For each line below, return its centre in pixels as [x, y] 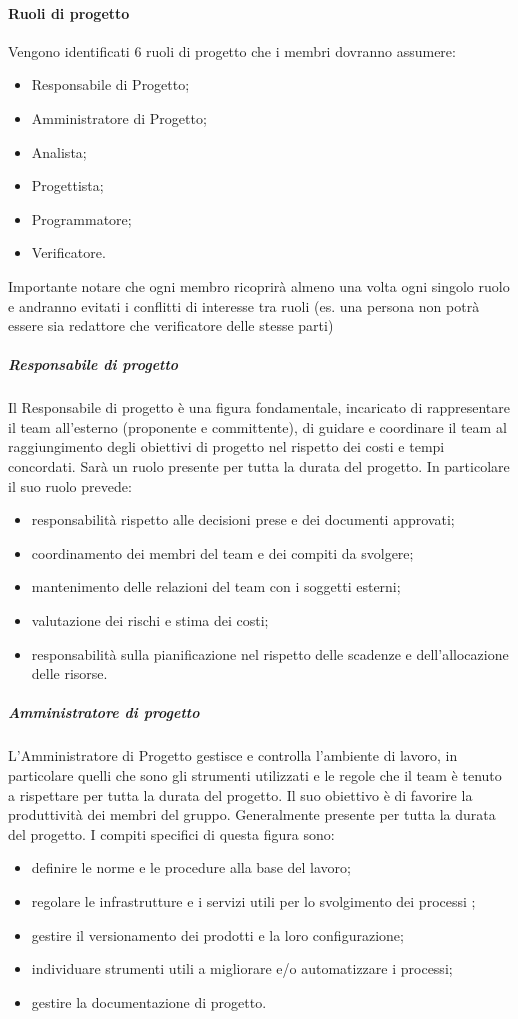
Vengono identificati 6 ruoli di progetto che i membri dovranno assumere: [232, 50]
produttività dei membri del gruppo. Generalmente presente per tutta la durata [252, 814]
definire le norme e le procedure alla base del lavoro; [191, 867]
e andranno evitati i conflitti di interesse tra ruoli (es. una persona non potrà [244, 305]
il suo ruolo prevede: [70, 485]
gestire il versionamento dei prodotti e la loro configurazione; [217, 934]
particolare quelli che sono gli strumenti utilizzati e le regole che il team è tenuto [255, 774]
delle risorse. [69, 673]
